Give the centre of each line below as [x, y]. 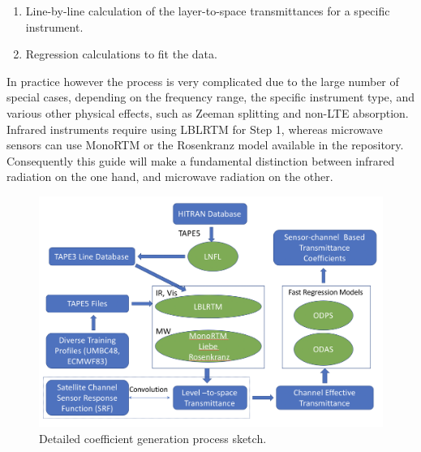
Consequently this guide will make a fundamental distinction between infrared [201, 160]
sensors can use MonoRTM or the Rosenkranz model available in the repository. [205, 145]
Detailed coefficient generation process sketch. [153, 438]
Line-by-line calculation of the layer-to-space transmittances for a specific [208, 11]
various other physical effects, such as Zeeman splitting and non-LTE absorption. [208, 112]
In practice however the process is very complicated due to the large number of [203, 81]
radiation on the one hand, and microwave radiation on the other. [170, 176]
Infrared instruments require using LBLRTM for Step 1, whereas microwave [195, 129]
